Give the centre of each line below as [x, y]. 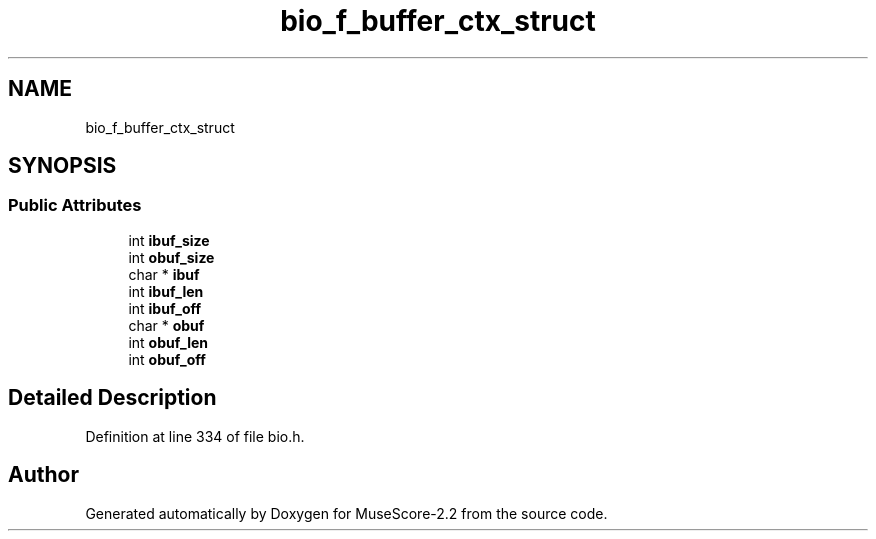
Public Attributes [75, 205]
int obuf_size [171, 257]
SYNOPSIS [62, 166]
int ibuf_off [165, 308]
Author [43, 475]
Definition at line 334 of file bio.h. [195, 436]
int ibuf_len [166, 291]
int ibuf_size [169, 240]
